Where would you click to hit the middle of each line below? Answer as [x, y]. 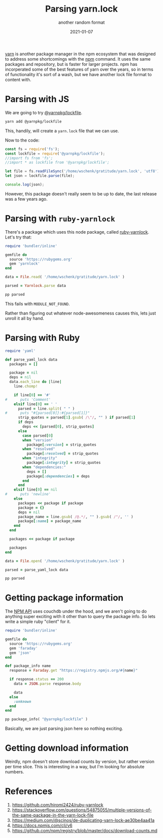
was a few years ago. [26, 199]
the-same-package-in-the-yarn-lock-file [53, 815]
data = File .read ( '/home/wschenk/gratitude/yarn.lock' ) [65, 277]
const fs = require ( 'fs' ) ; [32, 149]
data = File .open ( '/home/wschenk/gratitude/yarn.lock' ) [65, 561]
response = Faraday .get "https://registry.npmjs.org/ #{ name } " [73, 671]
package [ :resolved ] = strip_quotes [62, 454]
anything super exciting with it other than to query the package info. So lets [80, 617]
